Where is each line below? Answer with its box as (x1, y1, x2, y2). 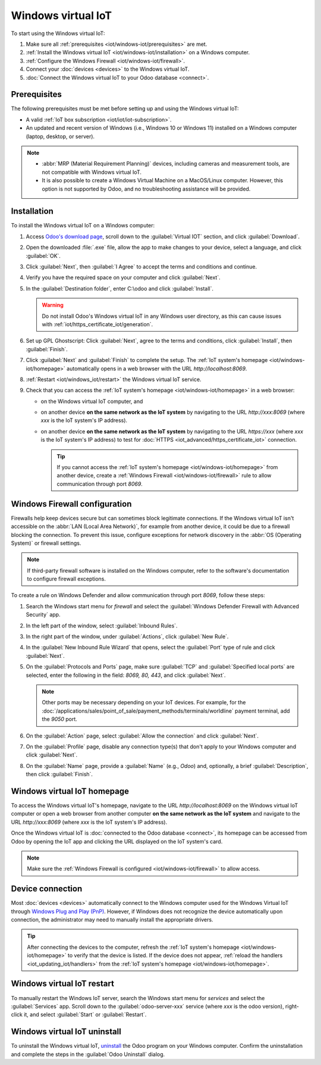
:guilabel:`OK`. (26, 252, 61, 259)
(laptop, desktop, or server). (26, 133, 95, 140)
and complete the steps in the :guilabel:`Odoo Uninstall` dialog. (11, 1051, 165, 1058)
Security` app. (26, 611, 61, 619)
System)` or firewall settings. (11, 539, 81, 546)
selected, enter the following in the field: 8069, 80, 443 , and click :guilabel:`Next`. (26, 672, 226, 679)
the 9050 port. (42, 716, 77, 723)
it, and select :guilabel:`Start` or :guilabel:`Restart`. (24, 1011, 147, 1018)
